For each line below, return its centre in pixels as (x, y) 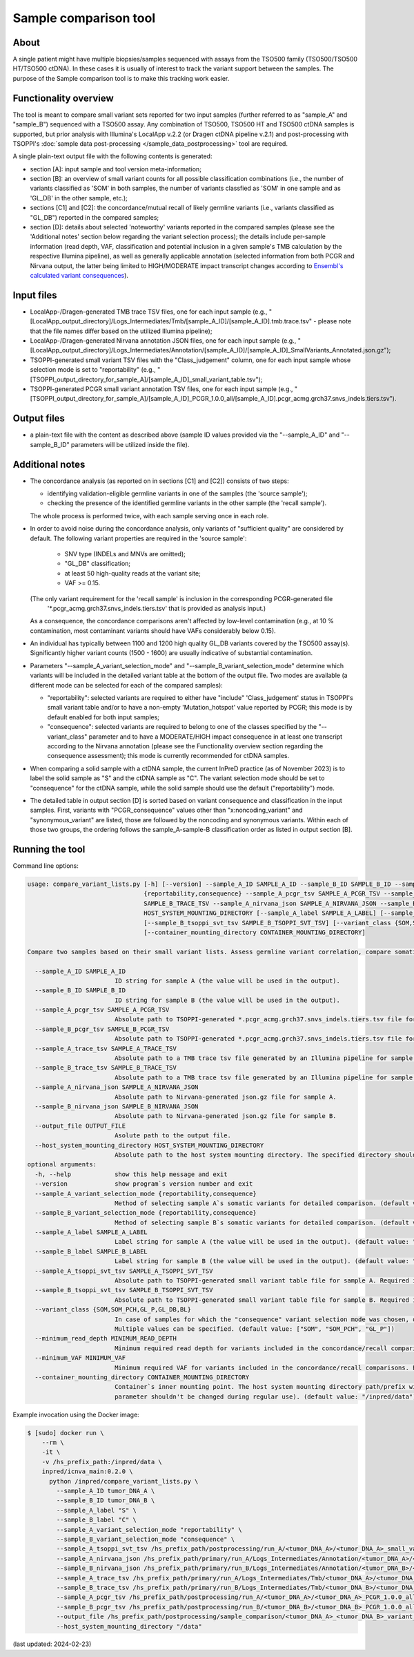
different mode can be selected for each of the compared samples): (127, 685)
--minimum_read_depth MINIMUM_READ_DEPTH (106, 1338)
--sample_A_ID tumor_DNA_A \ (106, 1491)
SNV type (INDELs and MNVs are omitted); (125, 553)
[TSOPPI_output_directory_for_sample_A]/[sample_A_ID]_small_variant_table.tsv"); (146, 379)
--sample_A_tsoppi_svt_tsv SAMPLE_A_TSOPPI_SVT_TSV (124, 1271)
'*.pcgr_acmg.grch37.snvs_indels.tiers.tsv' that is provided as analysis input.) (157, 608)
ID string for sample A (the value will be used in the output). (227, 981)
